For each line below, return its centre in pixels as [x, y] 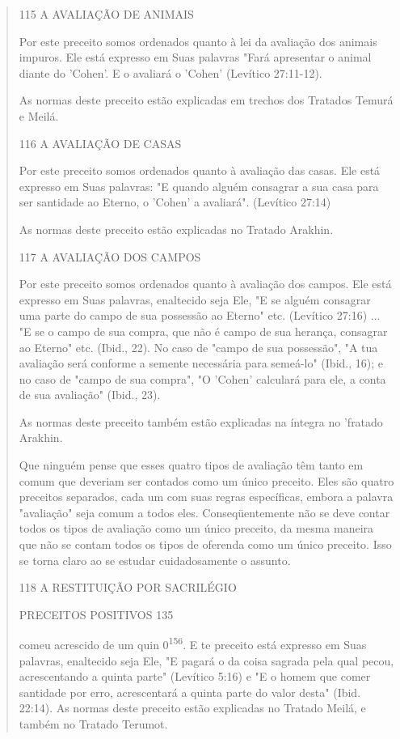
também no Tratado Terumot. [93, 724]
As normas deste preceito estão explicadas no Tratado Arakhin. [176, 229]
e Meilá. [39, 115]
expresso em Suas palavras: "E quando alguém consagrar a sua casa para [199, 186]
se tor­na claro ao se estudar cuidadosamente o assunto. [155, 560]
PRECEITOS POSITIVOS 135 [96, 614]
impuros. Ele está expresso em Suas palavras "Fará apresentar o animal [195, 57]
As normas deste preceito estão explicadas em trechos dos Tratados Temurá [206, 100]
